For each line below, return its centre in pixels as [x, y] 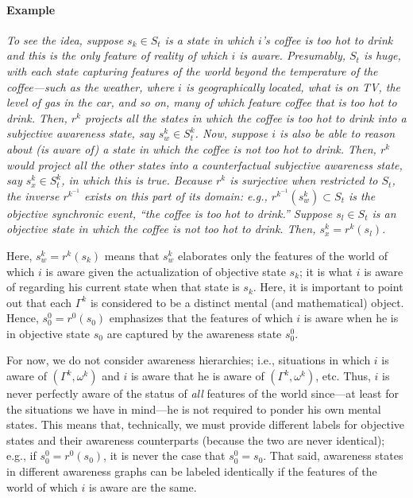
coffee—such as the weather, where [91, 86]
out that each [39, 302]
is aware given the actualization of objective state [166, 271]
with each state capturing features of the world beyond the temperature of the [192, 70]
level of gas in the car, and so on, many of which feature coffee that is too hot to [202, 102]
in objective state [48, 333]
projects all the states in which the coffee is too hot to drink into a [246, 117]
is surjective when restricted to [304, 180]
